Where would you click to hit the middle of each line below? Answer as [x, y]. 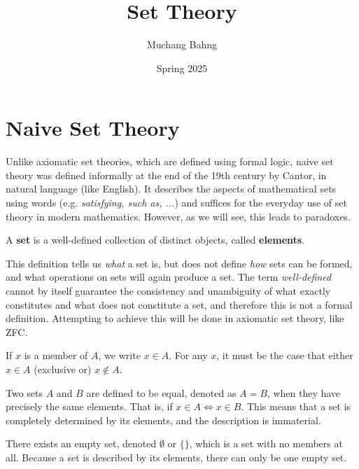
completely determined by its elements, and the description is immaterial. [163, 420]
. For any [188, 355]
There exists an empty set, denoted [81, 443]
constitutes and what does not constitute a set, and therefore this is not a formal [179, 304]
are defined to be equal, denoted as [161, 392]
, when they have [304, 392]
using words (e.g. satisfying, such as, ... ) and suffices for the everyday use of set [176, 203]
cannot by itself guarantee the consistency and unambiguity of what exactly [168, 290]
